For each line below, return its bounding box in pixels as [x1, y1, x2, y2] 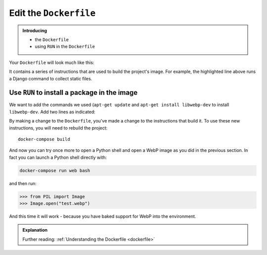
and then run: [9, 180, 37, 186]
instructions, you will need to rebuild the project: [9, 125, 108, 131]
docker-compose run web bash [19, 168, 90, 173]
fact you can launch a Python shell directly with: [9, 154, 107, 160]
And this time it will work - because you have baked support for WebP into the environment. [9, 213, 196, 219]
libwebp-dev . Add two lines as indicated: [9, 109, 96, 115]
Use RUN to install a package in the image [9, 88, 138, 97]
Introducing [22, 27, 47, 33]
